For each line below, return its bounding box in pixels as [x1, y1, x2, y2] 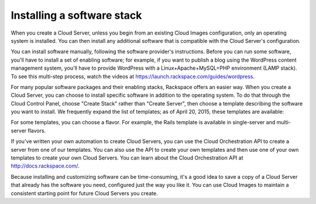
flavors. [28, 127, 46, 134]
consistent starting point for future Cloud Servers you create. [11, 189, 158, 196]
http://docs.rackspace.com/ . [11, 162, 80, 169]
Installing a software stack [11, 9, 142, 22]
